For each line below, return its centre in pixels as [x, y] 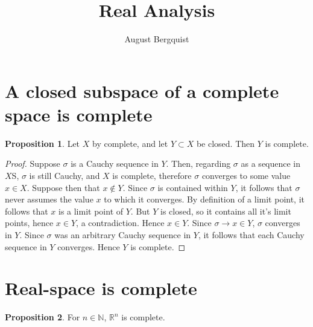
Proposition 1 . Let [43, 143]
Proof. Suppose [33, 163]
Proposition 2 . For [43, 317]
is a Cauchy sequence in [115, 163]
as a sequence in [271, 163]
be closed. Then [226, 143]
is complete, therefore [152, 176]
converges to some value [246, 176]
